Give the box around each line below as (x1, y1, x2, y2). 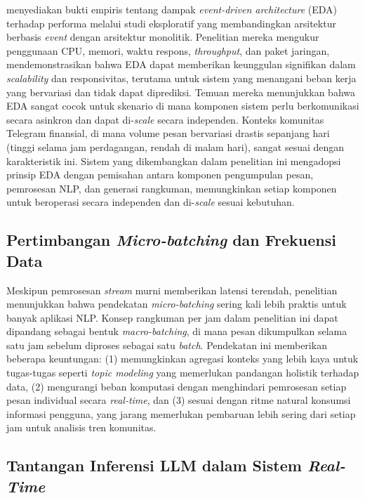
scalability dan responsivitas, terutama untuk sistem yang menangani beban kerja (6, 70, 357, 85)
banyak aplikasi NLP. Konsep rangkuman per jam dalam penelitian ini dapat (6, 310, 338, 325)
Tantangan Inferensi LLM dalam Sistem (6, 454, 302, 476)
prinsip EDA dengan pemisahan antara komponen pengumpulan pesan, (6, 167, 314, 182)
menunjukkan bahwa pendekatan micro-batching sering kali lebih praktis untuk (6, 296, 347, 311)
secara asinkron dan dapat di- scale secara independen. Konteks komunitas (6, 112, 324, 126)
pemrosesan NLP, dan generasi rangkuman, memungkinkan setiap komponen (6, 181, 337, 195)
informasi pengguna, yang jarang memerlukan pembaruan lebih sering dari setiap (6, 406, 356, 421)
